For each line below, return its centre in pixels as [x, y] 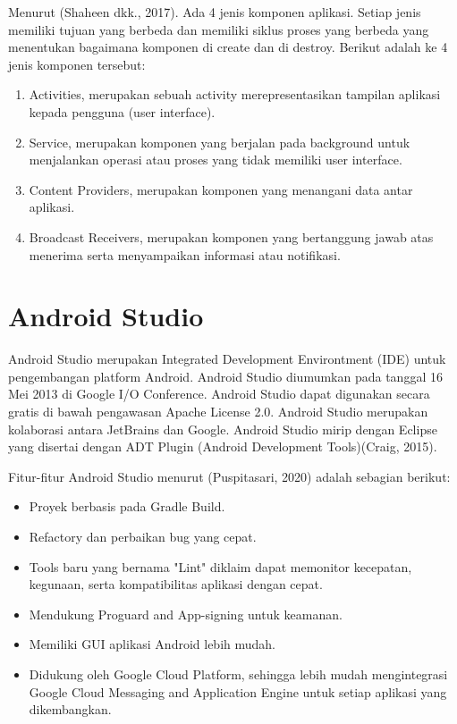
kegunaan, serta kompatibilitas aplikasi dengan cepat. [176, 584]
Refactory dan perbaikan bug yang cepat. [143, 536]
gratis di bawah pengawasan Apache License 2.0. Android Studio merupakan [218, 412]
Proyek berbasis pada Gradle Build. [127, 506]
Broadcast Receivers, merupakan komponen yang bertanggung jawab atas [231, 236]
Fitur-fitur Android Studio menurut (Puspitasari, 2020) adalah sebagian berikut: [229, 476]
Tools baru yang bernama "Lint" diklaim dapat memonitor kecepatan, [220, 566]
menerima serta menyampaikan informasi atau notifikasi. [185, 254]
